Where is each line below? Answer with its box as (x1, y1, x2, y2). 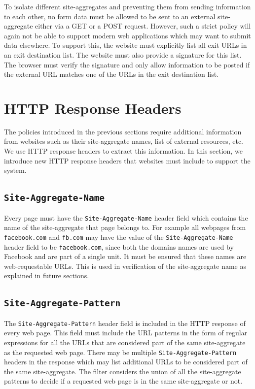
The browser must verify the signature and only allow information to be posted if (4, 59, 250, 69)
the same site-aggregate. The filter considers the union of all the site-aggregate (4, 366, 241, 376)
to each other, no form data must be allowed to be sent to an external (4, 11, 216, 21)
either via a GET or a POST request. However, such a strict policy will (35, 21, 251, 31)
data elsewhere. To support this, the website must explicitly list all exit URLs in (4, 40, 247, 50)
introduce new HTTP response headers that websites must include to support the (4, 155, 251, 165)
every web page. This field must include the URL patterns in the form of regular (4, 327, 248, 338)
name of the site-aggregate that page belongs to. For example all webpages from (4, 222, 246, 232)
